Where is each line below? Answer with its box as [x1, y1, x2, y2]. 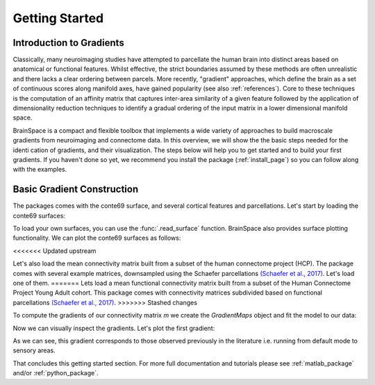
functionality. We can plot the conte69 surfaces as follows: [12, 234, 181, 243]
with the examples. [12, 165, 67, 174]
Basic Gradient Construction [12, 183, 139, 195]
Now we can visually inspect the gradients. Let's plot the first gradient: [12, 324, 215, 332]
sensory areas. [12, 346, 56, 354]
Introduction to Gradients [12, 37, 124, 49]
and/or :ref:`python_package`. [12, 369, 99, 377]
